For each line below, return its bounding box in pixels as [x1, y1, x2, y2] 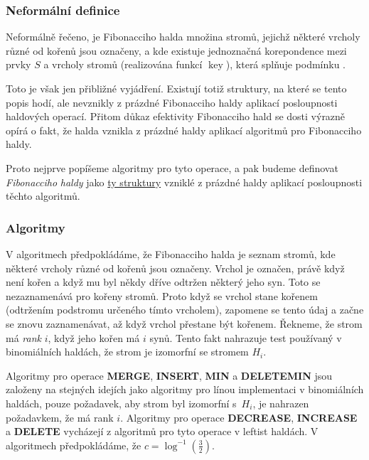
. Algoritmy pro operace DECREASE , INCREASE [120, 410, 358, 424]
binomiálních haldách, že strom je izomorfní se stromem [6, 344, 249, 359]
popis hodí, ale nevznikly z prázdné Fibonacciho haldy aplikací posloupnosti [6, 95, 338, 109]
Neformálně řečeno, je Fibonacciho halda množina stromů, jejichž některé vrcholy [6, 29, 360, 44]
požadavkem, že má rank [6, 410, 114, 424]
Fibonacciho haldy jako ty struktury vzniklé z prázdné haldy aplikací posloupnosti [6, 174, 363, 189]
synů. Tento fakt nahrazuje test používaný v [149, 330, 342, 345]
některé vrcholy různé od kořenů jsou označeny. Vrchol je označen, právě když [6, 260, 345, 275]
